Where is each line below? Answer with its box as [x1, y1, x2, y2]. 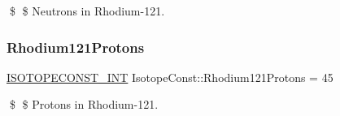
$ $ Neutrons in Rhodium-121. [9, 2, 165, 19]
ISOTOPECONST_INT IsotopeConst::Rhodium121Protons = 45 [7, 68, 333, 85]
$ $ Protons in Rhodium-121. [9, 96, 159, 113]
